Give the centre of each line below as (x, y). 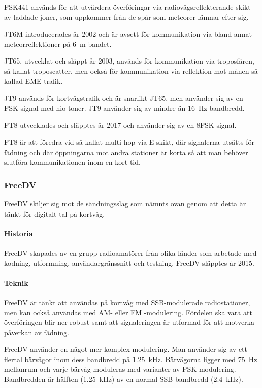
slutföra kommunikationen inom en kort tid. (72, 162)
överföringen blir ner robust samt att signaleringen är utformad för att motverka (129, 322)
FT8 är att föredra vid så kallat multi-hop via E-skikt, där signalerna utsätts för (129, 142)
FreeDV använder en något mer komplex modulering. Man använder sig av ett (126, 349)
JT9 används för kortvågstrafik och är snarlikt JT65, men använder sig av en (124, 98)
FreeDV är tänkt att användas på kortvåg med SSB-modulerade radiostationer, (127, 302)
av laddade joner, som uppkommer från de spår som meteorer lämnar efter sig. (126, 17)
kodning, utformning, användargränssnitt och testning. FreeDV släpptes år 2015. (129, 263)
